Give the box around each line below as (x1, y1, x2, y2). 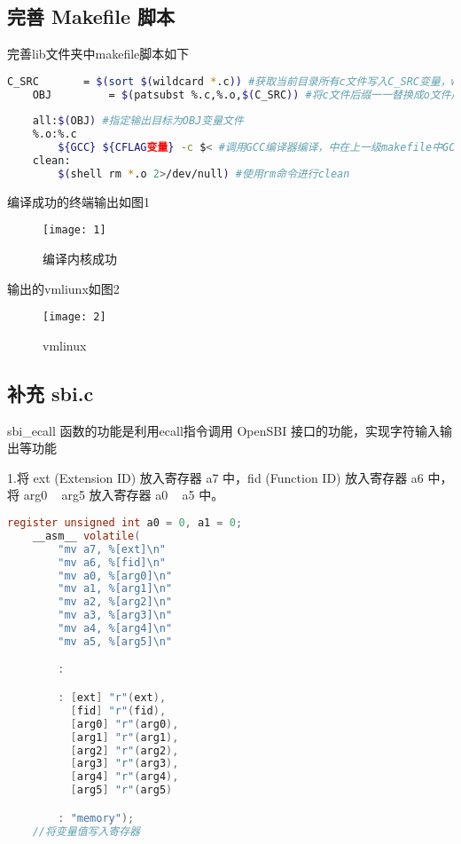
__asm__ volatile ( (32, 529, 141, 542)
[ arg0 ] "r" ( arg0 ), (70, 717, 179, 730)
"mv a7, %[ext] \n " (58, 542, 167, 556)
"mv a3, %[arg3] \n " (58, 609, 173, 622)
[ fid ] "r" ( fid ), (70, 704, 167, 717)
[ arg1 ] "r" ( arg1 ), (70, 730, 179, 744)
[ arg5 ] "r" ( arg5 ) (70, 784, 173, 797)
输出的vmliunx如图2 (7, 279, 120, 297)
